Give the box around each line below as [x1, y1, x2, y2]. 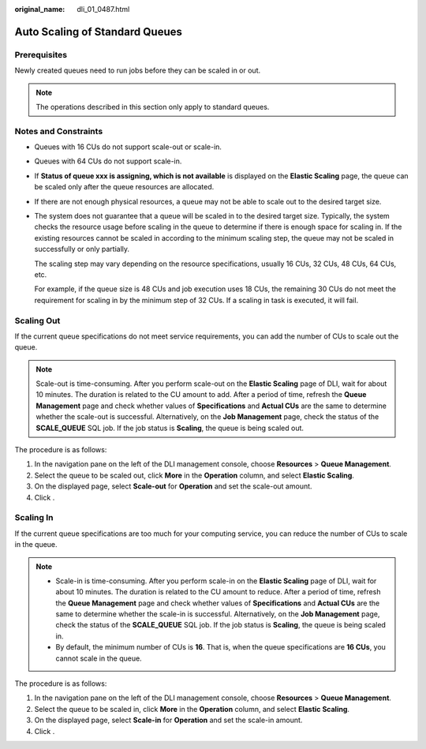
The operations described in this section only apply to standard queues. [35, 102, 270, 111]
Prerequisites [14, 49, 67, 60]
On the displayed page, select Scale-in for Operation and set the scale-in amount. [34, 715, 303, 725]
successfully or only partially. [34, 245, 130, 254]
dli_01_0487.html [77, 5, 130, 13]
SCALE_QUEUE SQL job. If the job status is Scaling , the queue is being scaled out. [35, 423, 304, 433]
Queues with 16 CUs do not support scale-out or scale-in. [34, 142, 222, 152]
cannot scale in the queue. [55, 654, 142, 663]
